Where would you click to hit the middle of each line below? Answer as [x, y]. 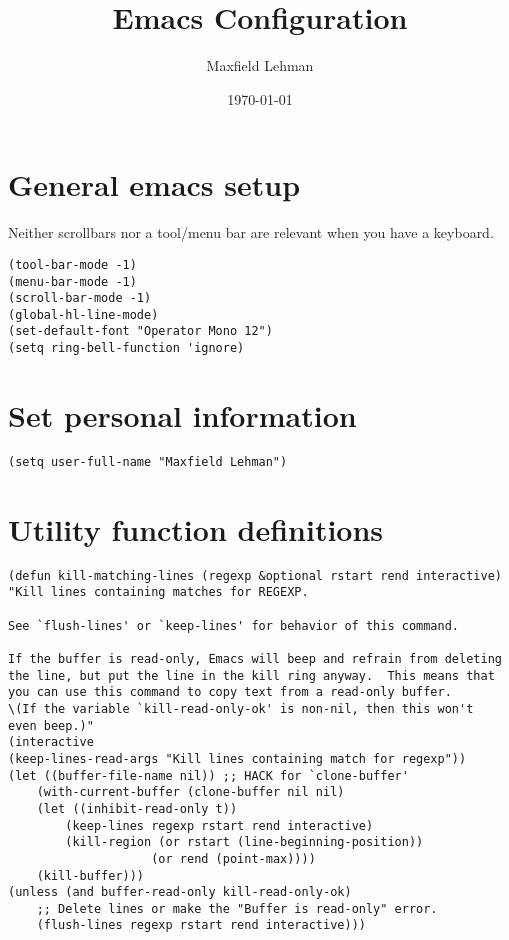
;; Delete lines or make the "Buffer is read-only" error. [237, 908]
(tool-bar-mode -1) [72, 264]
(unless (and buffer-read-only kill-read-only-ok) [180, 892]
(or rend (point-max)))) [233, 858]
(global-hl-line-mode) [83, 314]
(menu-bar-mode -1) [72, 281]
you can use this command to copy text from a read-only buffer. [230, 692]
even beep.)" [51, 725]
